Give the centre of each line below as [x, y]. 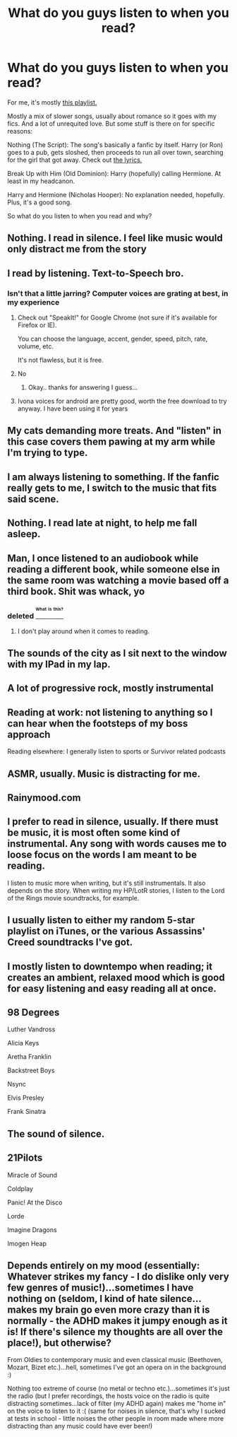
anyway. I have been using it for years [73, 409]
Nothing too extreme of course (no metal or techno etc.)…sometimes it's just [119, 1389]
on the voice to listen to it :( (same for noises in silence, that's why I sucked [116, 1411]
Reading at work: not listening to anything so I [110, 712]
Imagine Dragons [32, 1230]
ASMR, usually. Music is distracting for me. [104, 774]
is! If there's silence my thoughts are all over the [115, 1332]
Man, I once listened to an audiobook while [103, 558]
